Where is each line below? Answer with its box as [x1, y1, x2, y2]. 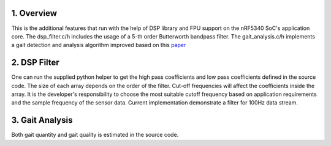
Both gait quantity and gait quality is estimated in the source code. [11, 131, 179, 139]
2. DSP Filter [11, 57, 59, 68]
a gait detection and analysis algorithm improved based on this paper [11, 42, 186, 49]
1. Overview [11, 8, 58, 18]
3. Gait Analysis [11, 115, 73, 125]
